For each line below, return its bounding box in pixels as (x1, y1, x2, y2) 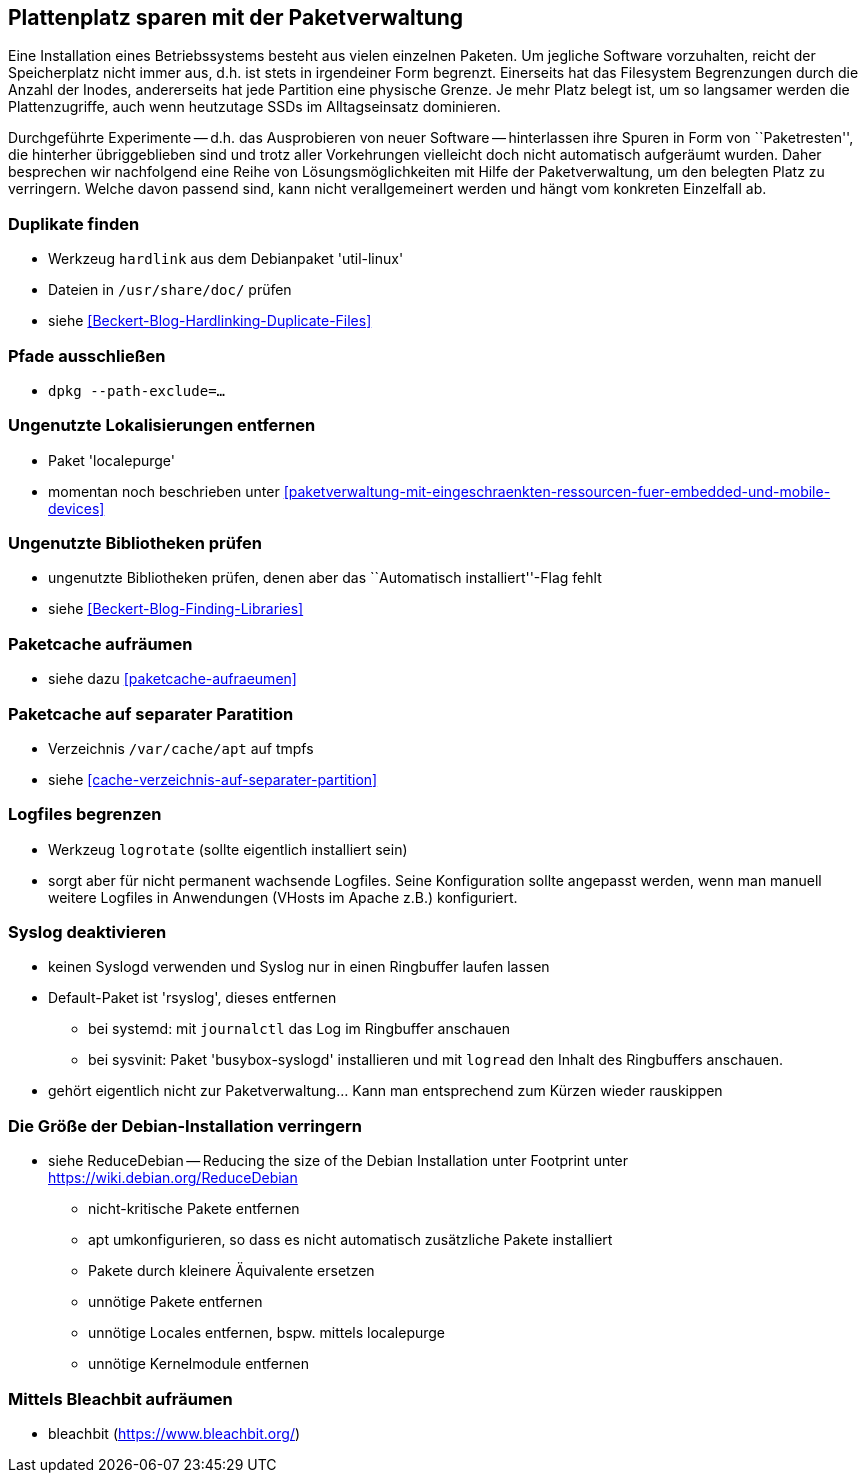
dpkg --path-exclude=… (48, 382, 226, 399)
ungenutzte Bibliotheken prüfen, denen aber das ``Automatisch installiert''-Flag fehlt (48, 569, 602, 587)
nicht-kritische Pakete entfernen (88, 1200, 300, 1218)
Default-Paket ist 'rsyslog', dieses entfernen (48, 989, 337, 1007)
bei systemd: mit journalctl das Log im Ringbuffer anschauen (88, 1020, 510, 1038)
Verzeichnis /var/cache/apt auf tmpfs (48, 739, 314, 757)
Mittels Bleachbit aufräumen (8, 1388, 233, 1409)
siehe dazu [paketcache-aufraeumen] (48, 670, 297, 688)
